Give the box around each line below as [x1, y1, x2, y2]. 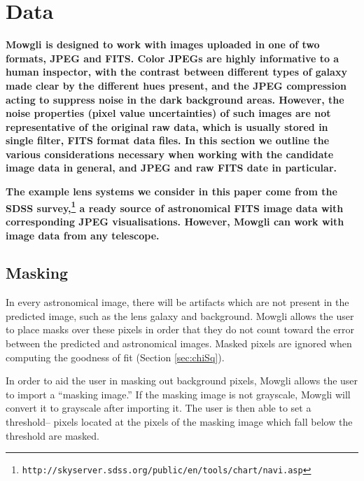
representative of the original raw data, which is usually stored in [6, 119, 328, 134]
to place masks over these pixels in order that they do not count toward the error [6, 322, 354, 337]
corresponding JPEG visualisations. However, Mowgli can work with [6, 214, 344, 228]
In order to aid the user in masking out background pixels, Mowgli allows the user [6, 373, 358, 388]
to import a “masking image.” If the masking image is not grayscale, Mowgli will [6, 386, 351, 401]
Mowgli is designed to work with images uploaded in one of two [6, 37, 320, 52]
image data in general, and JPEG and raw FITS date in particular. [6, 160, 337, 175]
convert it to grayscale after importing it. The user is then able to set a [6, 400, 311, 415]
